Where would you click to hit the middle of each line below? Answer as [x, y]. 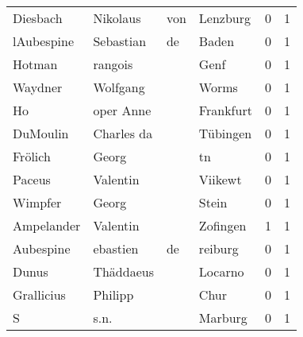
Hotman [35, 64]
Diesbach [38, 18]
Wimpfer [37, 202]
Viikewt [220, 179]
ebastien [116, 248]
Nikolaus [117, 18]
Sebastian [120, 41]
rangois [113, 64]
